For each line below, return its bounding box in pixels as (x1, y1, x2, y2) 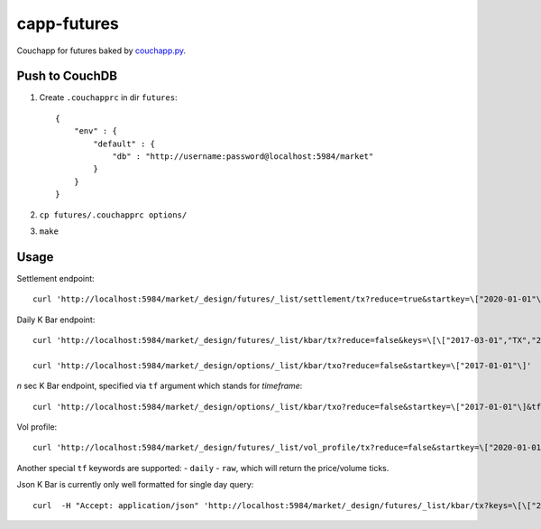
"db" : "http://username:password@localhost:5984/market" (112, 152, 374, 162)
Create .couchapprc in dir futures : (39, 92, 178, 103)
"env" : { (73, 126, 117, 136)
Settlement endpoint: (16, 273, 95, 283)
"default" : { (93, 138, 156, 149)
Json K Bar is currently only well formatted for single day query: (16, 479, 254, 490)
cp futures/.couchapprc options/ (39, 209, 188, 220)
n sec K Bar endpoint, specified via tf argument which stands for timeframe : (16, 380, 303, 392)
